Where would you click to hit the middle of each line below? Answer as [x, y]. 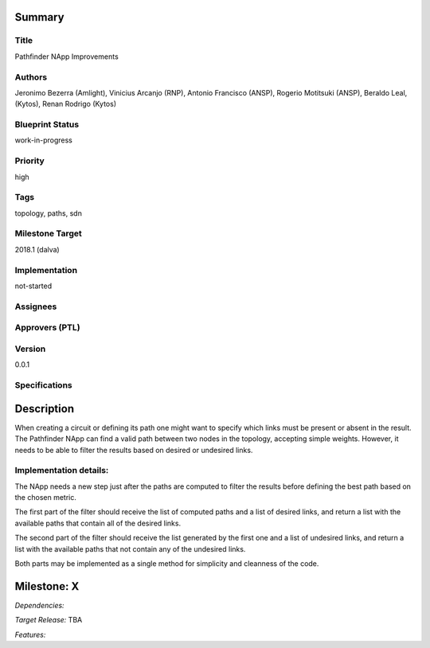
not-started [33, 286]
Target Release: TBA [49, 620]
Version [30, 349]
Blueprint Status [47, 125]
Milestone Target [49, 233]
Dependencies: [39, 605]
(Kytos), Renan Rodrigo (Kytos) [66, 104]
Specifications [43, 385]
